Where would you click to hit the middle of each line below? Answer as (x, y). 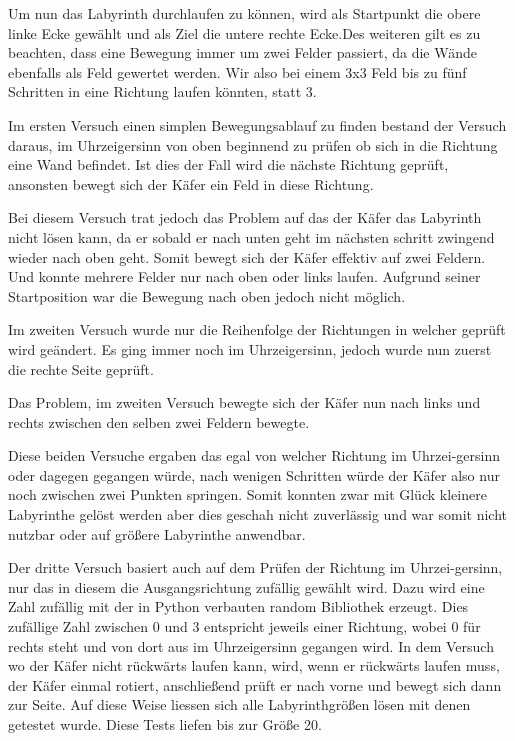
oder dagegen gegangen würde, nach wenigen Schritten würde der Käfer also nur (254, 474)
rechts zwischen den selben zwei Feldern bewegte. (159, 421)
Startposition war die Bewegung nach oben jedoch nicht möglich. (207, 295)
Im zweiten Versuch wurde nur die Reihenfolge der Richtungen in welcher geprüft (257, 329)
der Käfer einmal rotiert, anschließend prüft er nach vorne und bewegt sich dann (255, 684)
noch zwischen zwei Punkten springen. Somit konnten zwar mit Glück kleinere (247, 494)
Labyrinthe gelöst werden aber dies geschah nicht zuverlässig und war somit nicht (257, 514)
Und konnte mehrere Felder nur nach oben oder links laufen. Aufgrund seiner (244, 276)
